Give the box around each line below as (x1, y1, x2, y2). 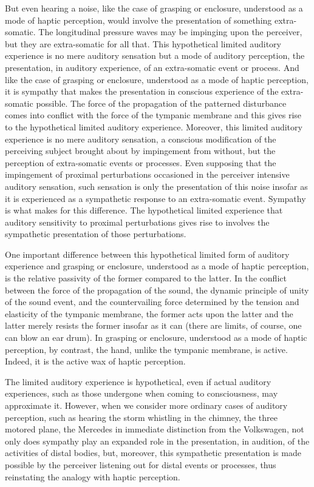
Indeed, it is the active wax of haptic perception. (5, 355, 186, 368)
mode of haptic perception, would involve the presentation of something (5, 13, 272, 26)
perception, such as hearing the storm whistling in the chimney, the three (5, 411, 278, 423)
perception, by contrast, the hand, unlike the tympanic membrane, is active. (5, 343, 288, 355)
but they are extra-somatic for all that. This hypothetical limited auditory (5, 37, 281, 50)
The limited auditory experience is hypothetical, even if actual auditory (5, 375, 271, 388)
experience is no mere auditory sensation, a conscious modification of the (5, 132, 276, 145)
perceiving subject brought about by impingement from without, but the (5, 144, 276, 157)
